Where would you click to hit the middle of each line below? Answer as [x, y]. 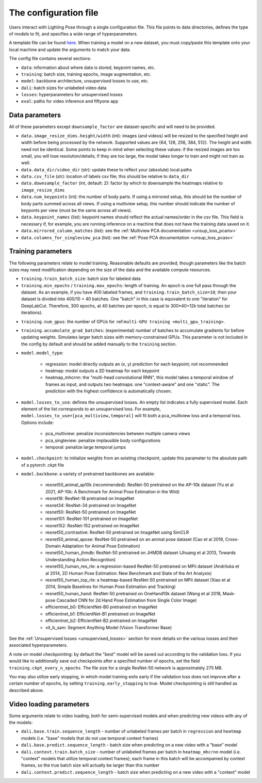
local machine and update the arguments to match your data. [70, 49]
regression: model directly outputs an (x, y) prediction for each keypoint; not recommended [137, 364]
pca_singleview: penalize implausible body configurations [103, 440]
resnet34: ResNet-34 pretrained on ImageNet [91, 505]
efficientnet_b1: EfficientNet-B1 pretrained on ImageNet [100, 614]
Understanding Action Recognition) [81, 559]
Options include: [38, 423]
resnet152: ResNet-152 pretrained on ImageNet [92, 525]
